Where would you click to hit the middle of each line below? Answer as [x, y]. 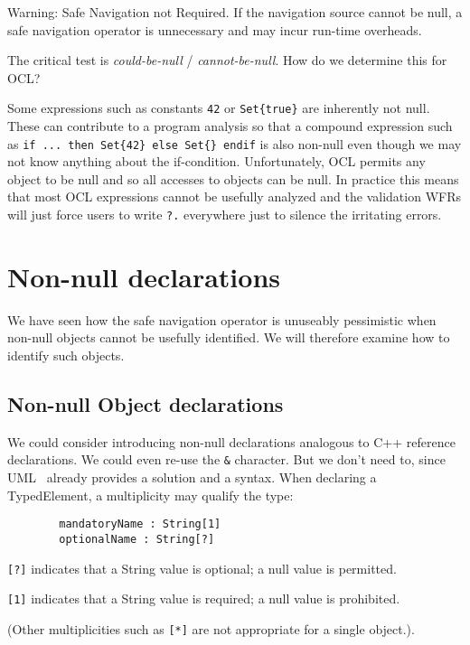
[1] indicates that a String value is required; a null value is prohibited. [204, 598]
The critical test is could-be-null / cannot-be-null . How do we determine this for [227, 60]
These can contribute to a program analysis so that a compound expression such [230, 126]
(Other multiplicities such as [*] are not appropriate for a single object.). [211, 628]
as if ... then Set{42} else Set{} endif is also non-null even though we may [235, 143]
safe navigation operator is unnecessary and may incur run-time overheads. [215, 29]
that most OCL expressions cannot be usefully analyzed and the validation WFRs [234, 196]
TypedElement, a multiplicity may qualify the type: [150, 495]
